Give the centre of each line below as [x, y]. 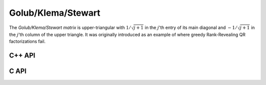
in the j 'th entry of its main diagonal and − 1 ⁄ [191, 28]
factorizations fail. [27, 41]
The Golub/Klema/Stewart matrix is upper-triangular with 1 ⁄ [70, 28]
